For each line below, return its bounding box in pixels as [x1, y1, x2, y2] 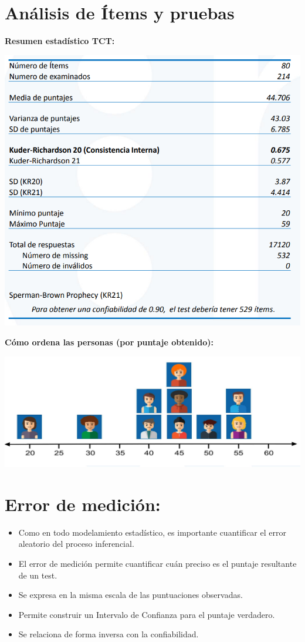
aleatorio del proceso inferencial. [18, 537, 134, 550]
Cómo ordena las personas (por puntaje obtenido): [5, 336, 214, 348]
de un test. [18, 569, 57, 581]
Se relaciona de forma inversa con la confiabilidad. [18, 628, 199, 640]
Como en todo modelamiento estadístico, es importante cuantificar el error [18, 526, 286, 538]
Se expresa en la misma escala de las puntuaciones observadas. [18, 589, 243, 601]
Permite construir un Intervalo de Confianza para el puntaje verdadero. [18, 608, 275, 620]
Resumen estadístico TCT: [5, 35, 115, 47]
